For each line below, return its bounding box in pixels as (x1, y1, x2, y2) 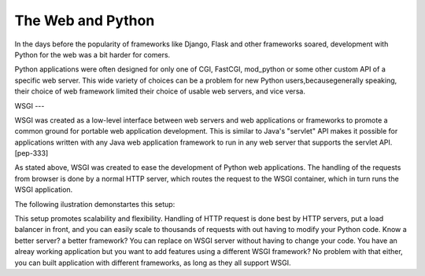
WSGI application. (14, 185, 73, 194)
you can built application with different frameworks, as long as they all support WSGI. (14, 258, 291, 267)
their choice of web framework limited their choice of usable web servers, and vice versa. (14, 86, 306, 96)
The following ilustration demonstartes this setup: (14, 199, 176, 208)
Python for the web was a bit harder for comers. (14, 50, 171, 59)
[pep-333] (14, 149, 49, 158)
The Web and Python (14, 12, 155, 29)
